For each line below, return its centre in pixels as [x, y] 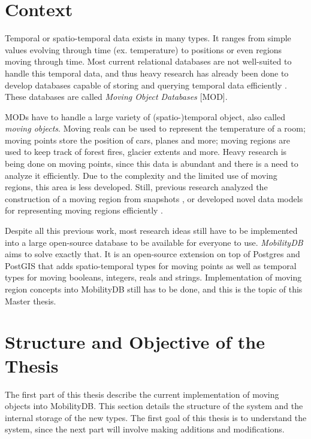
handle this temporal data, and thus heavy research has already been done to [147, 73]
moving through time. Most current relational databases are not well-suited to [148, 61]
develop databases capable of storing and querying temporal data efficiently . [146, 85]
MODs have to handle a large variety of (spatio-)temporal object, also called [145, 116]
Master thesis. [31, 301]
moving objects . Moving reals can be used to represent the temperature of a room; [155, 128]
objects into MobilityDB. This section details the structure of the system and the [154, 406]
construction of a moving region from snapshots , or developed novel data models [154, 198]
